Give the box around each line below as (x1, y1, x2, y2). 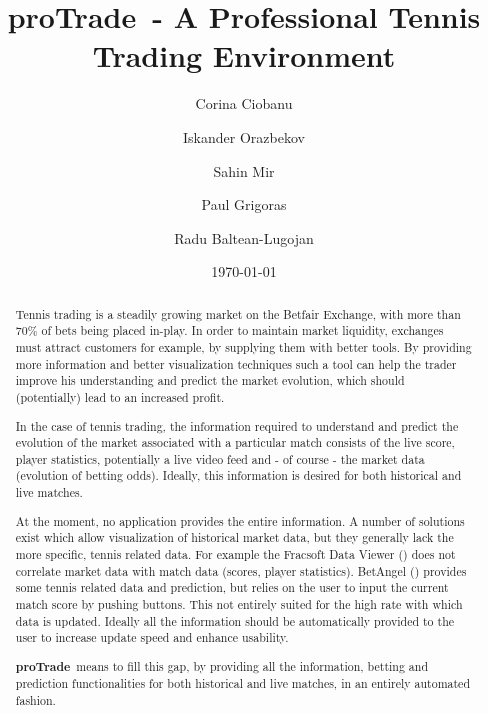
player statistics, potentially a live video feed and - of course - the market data (15, 450, 425, 467)
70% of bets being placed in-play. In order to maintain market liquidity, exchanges (15, 322, 444, 339)
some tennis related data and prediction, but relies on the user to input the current (15, 579, 449, 596)
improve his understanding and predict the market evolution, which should (15, 372, 405, 389)
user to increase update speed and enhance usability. (15, 629, 289, 646)
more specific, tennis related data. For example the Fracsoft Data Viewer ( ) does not (15, 545, 456, 562)
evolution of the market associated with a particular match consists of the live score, (15, 434, 455, 451)
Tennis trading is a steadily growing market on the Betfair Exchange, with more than (15, 305, 461, 322)
